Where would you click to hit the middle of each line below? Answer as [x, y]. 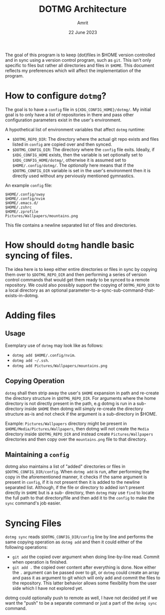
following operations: [27, 547]
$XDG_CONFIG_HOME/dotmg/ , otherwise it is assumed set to [69, 160]
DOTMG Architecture [83, 9]
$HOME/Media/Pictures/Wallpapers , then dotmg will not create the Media [77, 428]
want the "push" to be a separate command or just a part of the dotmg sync [81, 603]
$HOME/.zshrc [18, 207]
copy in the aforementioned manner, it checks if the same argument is [76, 477]
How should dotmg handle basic [70, 245]
